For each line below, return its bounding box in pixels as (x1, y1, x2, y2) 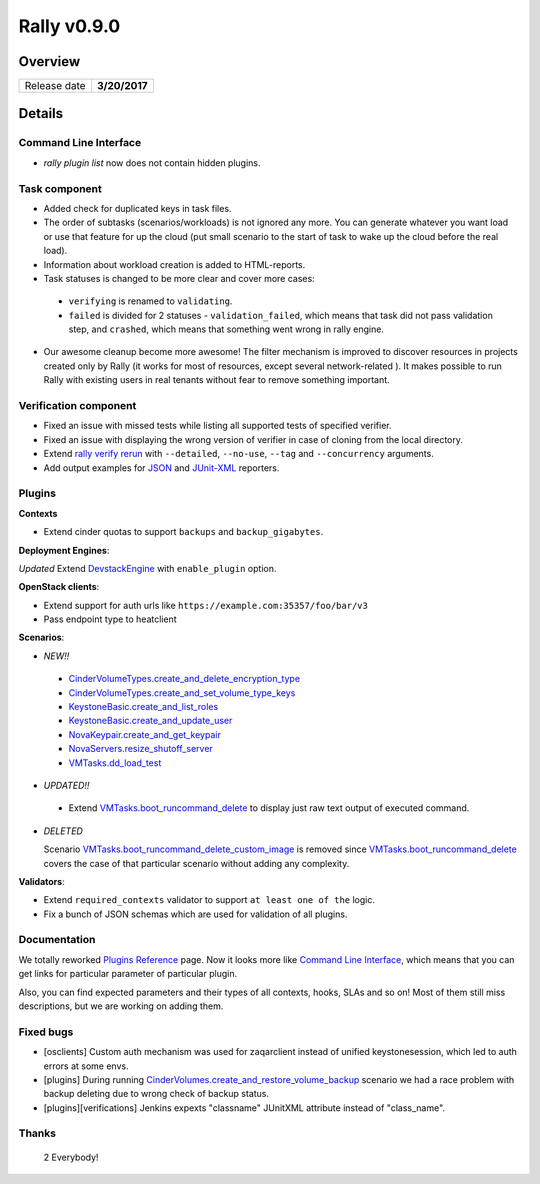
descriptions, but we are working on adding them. (18, 1000, 224, 1012)
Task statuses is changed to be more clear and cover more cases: (43, 272, 315, 284)
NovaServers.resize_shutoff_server (68, 743, 214, 755)
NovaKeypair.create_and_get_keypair (68, 728, 222, 740)
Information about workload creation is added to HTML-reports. (43, 258, 306, 270)
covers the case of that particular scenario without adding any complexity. (43, 857, 350, 869)
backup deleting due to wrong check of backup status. (43, 1088, 270, 1100)
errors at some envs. (43, 1060, 129, 1072)
